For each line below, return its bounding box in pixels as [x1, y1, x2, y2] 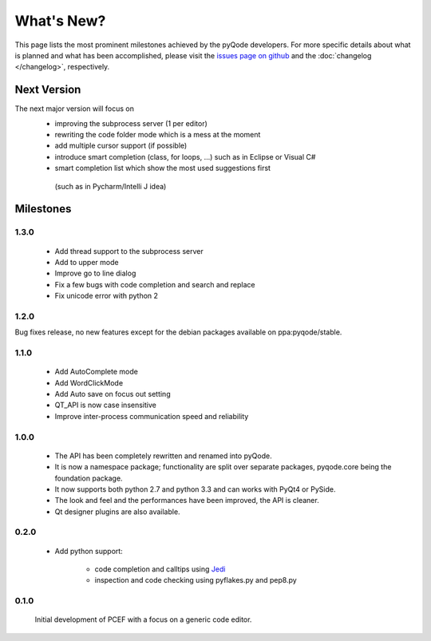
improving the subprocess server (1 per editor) [54, 118, 208, 128]
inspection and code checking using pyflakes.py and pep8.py [94, 576, 297, 585]
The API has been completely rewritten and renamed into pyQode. [54, 451, 272, 461]
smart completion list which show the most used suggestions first [54, 164, 271, 173]
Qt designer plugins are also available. [54, 507, 180, 516]
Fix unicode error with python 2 [54, 291, 159, 301]
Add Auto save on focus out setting [54, 389, 171, 398]
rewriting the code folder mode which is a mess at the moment [54, 130, 261, 140]
